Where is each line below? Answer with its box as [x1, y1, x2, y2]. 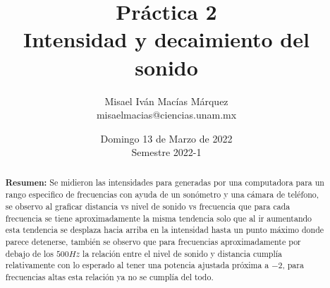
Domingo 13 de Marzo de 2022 [100, 131, 233, 145]
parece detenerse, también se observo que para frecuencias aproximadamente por [5, 235, 301, 247]
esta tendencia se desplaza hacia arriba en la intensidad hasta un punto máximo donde [5, 224, 324, 236]
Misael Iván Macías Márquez [104, 93, 228, 108]
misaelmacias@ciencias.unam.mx [96, 107, 237, 122]
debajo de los [5, 247, 54, 259]
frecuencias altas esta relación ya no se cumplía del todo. [5, 270, 214, 282]
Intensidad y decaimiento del [23, 25, 310, 54]
